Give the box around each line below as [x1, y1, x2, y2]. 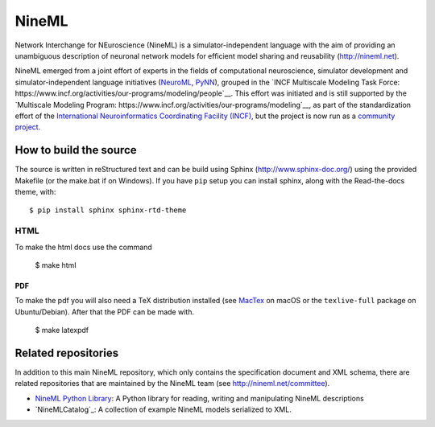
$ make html [35, 260, 77, 269]
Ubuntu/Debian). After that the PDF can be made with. [14, 306, 195, 317]
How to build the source [14, 143, 137, 157]
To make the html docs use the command [14, 242, 152, 252]
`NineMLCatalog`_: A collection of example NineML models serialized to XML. [35, 404, 292, 414]
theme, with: [14, 187, 56, 196]
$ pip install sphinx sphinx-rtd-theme [29, 206, 187, 215]
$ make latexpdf [35, 326, 89, 335]
